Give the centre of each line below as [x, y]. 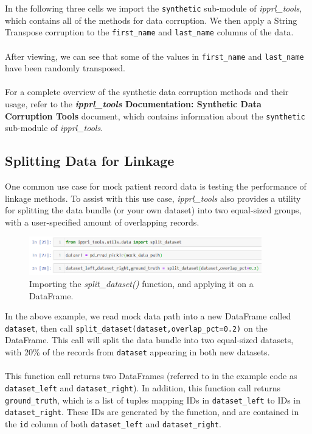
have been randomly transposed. [65, 68]
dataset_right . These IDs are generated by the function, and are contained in [152, 412]
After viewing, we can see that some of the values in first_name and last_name [154, 56]
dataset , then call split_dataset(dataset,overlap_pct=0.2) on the [136, 328]
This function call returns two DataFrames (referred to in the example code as [151, 376]
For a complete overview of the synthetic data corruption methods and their [147, 92]
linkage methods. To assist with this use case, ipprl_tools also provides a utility [153, 198]
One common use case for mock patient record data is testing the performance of [156, 186]
